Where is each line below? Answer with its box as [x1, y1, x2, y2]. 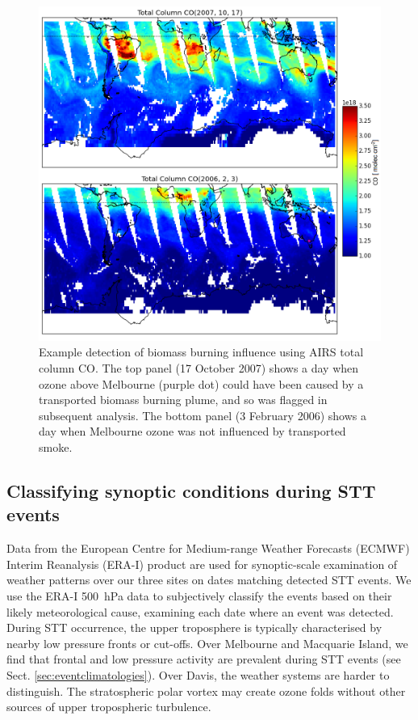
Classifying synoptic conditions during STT [6, 478, 376, 503]
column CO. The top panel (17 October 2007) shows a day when [39, 360, 359, 377]
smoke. [39, 439, 73, 456]
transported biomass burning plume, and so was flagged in [39, 391, 328, 408]
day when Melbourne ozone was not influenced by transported [39, 423, 346, 440]
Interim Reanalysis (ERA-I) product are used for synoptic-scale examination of [6, 555, 398, 572]
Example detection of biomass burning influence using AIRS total [39, 343, 364, 360]
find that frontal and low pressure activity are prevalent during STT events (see [6, 651, 401, 667]
